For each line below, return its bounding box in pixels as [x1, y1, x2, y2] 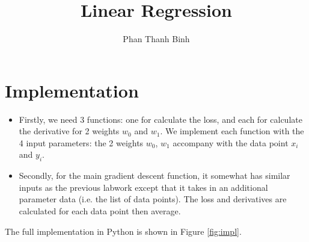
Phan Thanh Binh [123, 33, 190, 45]
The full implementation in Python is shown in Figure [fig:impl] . [5, 225, 242, 237]
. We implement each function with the [160, 125, 304, 137]
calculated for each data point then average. [19, 205, 181, 217]
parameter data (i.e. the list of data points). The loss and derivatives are [19, 193, 287, 205]
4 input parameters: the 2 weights [19, 136, 144, 149]
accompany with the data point [173, 136, 289, 149]
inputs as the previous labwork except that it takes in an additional [19, 181, 268, 193]
